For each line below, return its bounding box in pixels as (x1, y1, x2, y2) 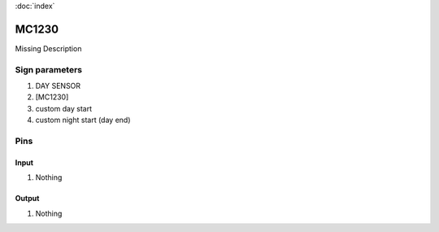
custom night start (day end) (35, 115, 131, 125)
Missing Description (15, 43, 82, 53)
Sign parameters (15, 63, 83, 75)
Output (15, 194, 40, 204)
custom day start (35, 103, 93, 113)
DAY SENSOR (35, 81, 81, 91)
